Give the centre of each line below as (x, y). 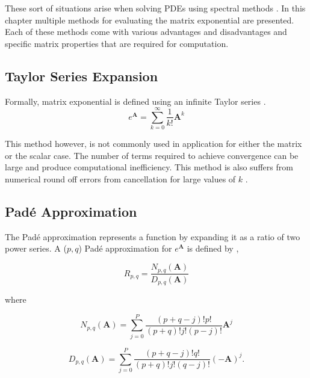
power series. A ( (36, 248)
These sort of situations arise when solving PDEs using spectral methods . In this (155, 8)
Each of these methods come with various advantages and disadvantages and (146, 32)
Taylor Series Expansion (82, 76)
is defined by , (213, 248)
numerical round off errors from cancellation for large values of (120, 179)
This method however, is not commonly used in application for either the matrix (153, 144)
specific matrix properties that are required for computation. (117, 43)
